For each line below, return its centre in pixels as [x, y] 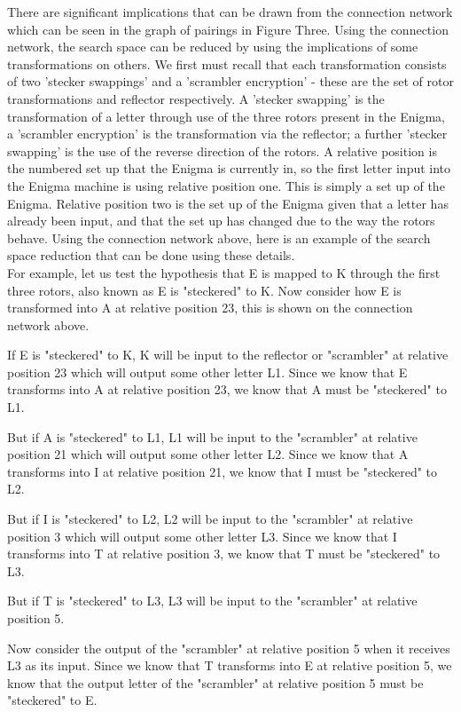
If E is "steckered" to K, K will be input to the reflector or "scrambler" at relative [228, 355]
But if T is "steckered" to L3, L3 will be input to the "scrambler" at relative [212, 601]
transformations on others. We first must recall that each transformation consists [227, 63]
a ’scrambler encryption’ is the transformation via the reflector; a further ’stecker [227, 134]
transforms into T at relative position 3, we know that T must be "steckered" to [224, 554]
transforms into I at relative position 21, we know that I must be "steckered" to [223, 471]
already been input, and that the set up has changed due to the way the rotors [221, 221]
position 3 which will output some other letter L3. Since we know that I [202, 536]
